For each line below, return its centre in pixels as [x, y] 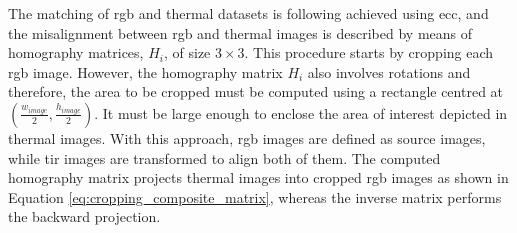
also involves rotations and [389, 71]
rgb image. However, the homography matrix [145, 71]
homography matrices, [76, 52]
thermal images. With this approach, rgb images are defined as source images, [247, 137]
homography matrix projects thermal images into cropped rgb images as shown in [258, 177]
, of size [187, 52]
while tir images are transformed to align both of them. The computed [224, 157]
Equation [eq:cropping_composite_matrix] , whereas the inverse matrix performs [255, 196]
